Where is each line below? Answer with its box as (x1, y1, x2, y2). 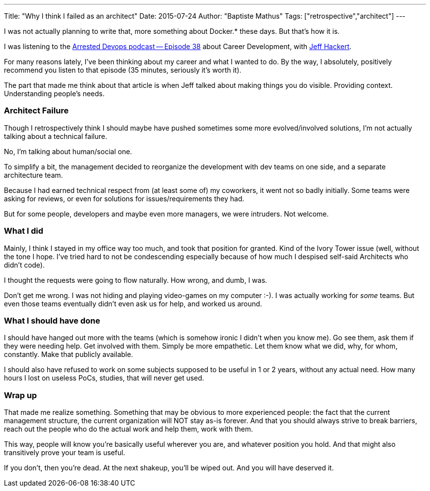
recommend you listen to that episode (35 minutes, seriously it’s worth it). (4, 66, 242, 74)
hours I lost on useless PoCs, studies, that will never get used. (4, 374, 204, 382)
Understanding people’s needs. (4, 89, 105, 98)
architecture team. (4, 170, 63, 179)
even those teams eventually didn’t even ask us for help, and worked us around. (4, 299, 262, 308)
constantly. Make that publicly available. (4, 350, 133, 359)
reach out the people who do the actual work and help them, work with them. (4, 425, 253, 433)
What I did (4, 226, 44, 236)
